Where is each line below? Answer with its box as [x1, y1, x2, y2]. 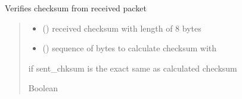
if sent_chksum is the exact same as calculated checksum [28, 61, 237, 74]
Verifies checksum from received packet [5, 2, 147, 14]
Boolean [28, 82, 58, 94]
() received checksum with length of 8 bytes [42, 21, 201, 34]
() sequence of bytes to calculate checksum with [42, 42, 217, 54]
